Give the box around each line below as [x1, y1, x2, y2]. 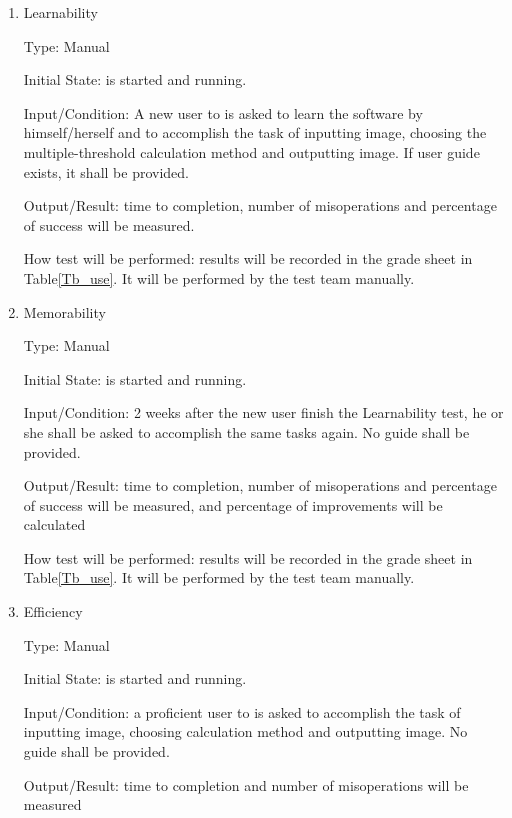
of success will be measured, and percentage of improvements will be [23, 494, 443, 515]
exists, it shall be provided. [23, 161, 189, 182]
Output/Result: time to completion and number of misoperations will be [23, 774, 469, 795]
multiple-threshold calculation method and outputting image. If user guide [23, 141, 480, 162]
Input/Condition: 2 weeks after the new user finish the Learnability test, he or [23, 402, 504, 423]
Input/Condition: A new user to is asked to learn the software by [23, 102, 423, 123]
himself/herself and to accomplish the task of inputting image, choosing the [23, 122, 487, 143]
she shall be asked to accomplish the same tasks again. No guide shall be [23, 421, 470, 442]
